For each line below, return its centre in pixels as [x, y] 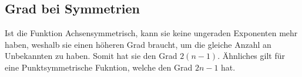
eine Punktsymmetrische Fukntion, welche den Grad [99, 67]
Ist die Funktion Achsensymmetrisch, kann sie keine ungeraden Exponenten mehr [151, 33]
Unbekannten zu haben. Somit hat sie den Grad [91, 56]
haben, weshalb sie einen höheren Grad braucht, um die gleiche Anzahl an [138, 44]
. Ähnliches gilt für [251, 56]
